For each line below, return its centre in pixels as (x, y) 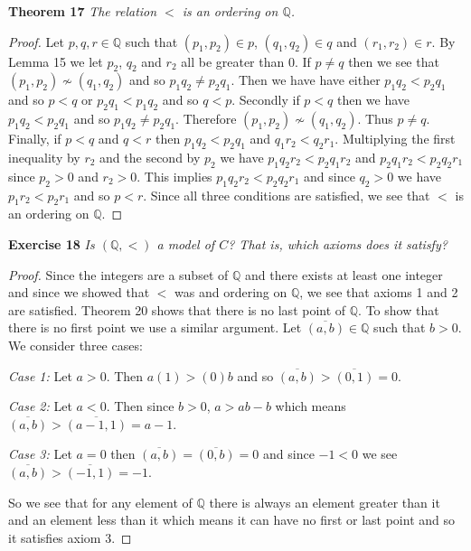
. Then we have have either (306, 80)
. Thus (375, 119)
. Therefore (206, 119)
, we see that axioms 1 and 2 (379, 292)
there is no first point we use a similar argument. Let (155, 327)
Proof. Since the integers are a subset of (118, 274)
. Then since (140, 406)
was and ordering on (231, 292)
